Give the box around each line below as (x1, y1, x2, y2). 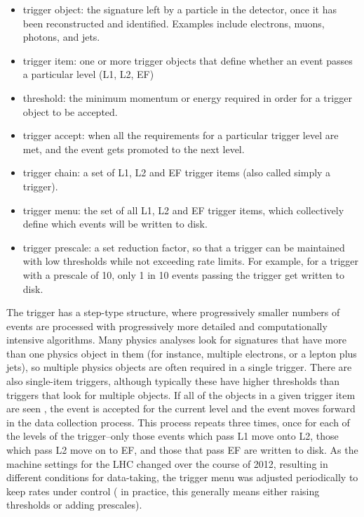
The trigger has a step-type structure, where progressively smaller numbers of (6, 305, 340, 320)
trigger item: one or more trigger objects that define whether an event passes (22, 53, 353, 67)
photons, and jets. (22, 30, 100, 44)
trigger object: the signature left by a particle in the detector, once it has (22, 2, 337, 16)
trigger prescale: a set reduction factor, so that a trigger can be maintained (22, 240, 345, 254)
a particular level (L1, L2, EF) (22, 67, 154, 81)
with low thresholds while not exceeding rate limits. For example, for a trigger (22, 254, 359, 268)
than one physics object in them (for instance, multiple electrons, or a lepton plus (6, 346, 357, 360)
